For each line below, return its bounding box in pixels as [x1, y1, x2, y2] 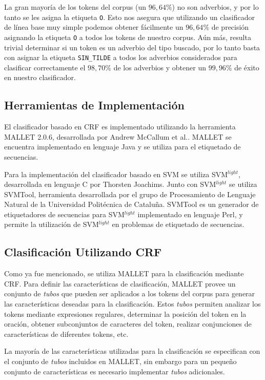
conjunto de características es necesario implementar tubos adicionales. [4, 366, 225, 376]
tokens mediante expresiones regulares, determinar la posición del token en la [4, 308, 247, 319]
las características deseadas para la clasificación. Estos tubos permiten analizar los [4, 298, 261, 309]
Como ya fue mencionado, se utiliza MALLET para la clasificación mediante [4, 268, 244, 279]
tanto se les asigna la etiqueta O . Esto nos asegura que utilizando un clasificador [4, 11, 255, 22]
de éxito [234, 62, 259, 72]
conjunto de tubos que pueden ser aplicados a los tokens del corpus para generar [4, 288, 255, 299]
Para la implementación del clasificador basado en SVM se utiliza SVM [4, 168, 228, 179]
